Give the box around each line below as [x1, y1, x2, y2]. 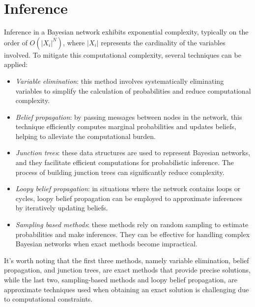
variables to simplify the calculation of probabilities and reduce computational [15, 85, 251, 96]
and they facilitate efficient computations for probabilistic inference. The [15, 157, 234, 168]
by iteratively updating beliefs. [15, 203, 108, 213]
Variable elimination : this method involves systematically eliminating [15, 75, 224, 86]
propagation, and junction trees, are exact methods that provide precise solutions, [4, 265, 251, 275]
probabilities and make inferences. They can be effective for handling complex [15, 229, 250, 239]
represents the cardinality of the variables [101, 37, 226, 47]
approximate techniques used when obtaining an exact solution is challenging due [4, 284, 249, 294]
